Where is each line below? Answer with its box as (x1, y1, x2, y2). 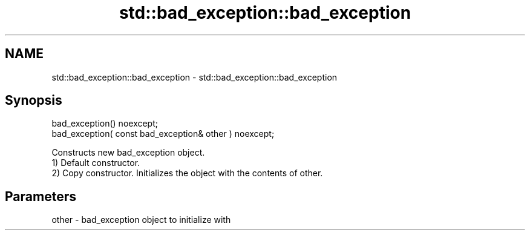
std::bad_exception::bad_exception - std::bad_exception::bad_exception (51, 71, 338, 82)
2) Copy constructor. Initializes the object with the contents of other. (51, 168, 323, 179)
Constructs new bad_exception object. (51, 147, 205, 158)
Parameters (5, 188, 76, 204)
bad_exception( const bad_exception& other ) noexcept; (51, 128, 275, 139)
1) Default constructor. (51, 157, 140, 168)
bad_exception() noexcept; (51, 118, 158, 129)
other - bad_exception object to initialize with (51, 214, 231, 225)
